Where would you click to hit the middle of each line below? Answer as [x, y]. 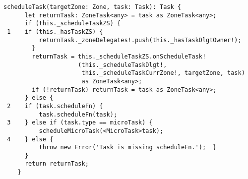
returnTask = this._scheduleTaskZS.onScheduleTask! [119, 56]
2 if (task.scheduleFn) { [55, 106]
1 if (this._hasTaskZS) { [55, 31]
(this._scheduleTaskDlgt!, [123, 65]
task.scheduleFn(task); [78, 114]
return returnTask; [57, 164]
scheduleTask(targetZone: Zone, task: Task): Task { [92, 7]
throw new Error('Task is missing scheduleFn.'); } [128, 148]
